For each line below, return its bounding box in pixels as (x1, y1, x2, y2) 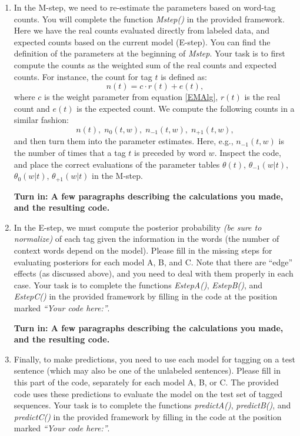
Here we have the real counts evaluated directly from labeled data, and (14, 24, 270, 36)
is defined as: (161, 70, 207, 82)
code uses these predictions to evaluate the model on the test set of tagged (14, 387, 282, 400)
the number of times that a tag (14, 146, 126, 158)
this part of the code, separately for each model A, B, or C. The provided (14, 375, 279, 388)
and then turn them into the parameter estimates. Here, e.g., (14, 135, 234, 147)
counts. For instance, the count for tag (14, 70, 152, 82)
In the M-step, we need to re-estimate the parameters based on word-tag (14, 1, 276, 13)
